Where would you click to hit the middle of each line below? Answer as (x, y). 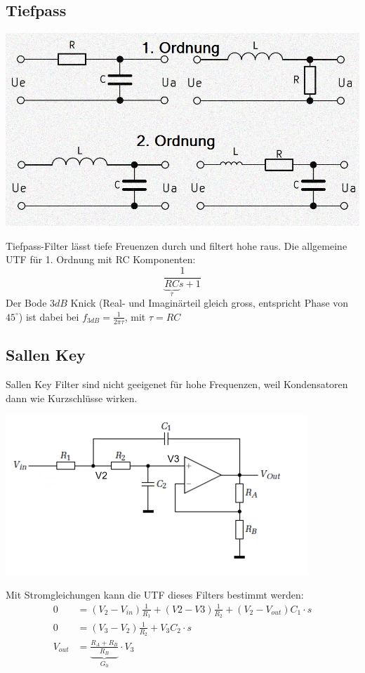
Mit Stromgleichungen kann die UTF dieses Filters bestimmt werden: (155, 594)
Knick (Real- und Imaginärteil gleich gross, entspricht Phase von (210, 303)
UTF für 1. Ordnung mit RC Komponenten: (101, 259)
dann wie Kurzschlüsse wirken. (72, 398)
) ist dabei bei (49, 316)
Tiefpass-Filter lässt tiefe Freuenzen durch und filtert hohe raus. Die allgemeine (177, 245)
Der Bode (26, 303)
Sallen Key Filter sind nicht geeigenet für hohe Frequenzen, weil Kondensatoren (177, 384)
